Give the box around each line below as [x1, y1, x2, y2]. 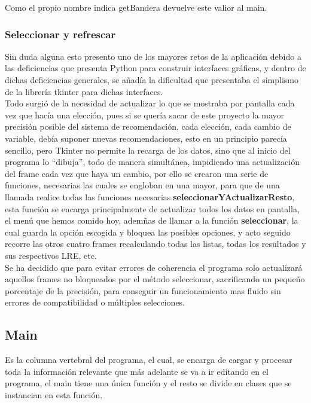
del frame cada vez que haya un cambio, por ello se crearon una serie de [5, 167, 269, 179]
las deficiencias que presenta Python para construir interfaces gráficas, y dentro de [5, 62, 306, 74]
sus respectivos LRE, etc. [5, 249, 97, 261]
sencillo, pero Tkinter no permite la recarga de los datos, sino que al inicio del [5, 144, 291, 156]
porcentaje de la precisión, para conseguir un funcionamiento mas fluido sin [5, 284, 281, 297]
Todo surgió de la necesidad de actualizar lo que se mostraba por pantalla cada [5, 97, 295, 109]
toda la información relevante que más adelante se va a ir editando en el [5, 365, 269, 377]
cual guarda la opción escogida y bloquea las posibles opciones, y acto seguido [5, 225, 291, 238]
